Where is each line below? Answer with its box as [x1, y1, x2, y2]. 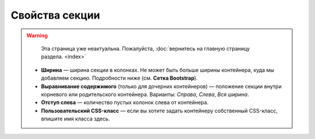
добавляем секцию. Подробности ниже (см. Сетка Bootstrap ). [41, 74, 198, 81]
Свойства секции [10, 9, 100, 22]
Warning [26, 32, 48, 39]
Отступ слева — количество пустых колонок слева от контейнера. [41, 99, 209, 106]
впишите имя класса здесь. [41, 115, 110, 122]
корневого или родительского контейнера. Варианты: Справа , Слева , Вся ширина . [41, 91, 249, 98]
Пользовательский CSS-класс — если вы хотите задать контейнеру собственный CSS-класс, [41, 107, 278, 114]
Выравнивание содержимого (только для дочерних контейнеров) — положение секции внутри [41, 83, 282, 90]
